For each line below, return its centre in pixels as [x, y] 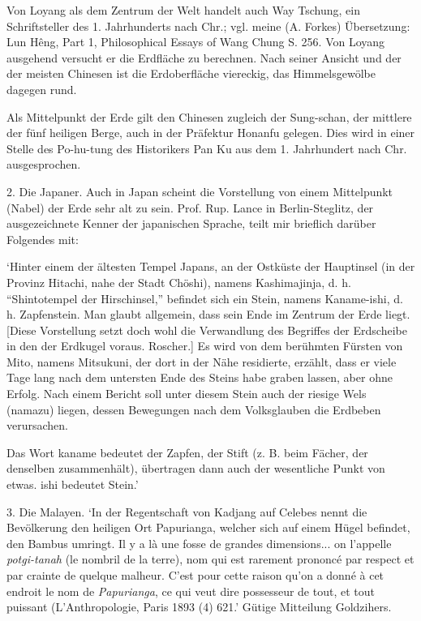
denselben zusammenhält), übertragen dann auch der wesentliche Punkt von [196, 468]
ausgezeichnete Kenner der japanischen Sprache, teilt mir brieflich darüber [191, 223]
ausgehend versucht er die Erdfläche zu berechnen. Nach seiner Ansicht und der [204, 57]
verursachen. [37, 425]
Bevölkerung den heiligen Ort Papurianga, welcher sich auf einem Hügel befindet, [208, 527]
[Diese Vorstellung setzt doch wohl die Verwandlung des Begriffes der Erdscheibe [207, 330]
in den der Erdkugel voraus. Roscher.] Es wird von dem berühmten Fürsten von [205, 346]
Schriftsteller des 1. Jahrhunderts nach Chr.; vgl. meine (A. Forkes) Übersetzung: [208, 26]
